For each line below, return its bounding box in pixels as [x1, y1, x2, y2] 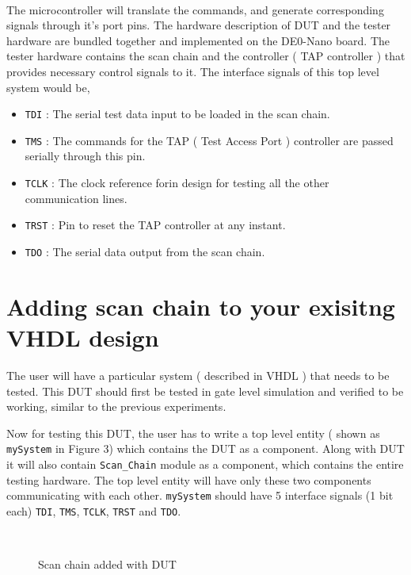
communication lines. [25, 190, 127, 206]
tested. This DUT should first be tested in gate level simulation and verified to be [6, 382, 404, 399]
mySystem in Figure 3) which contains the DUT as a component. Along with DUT [6, 440, 405, 457]
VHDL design [6, 321, 159, 353]
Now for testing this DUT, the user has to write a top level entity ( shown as [6, 424, 380, 441]
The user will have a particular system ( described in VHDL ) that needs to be [6, 366, 390, 383]
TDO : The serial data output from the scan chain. [25, 243, 265, 259]
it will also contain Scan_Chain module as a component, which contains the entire [6, 455, 404, 472]
